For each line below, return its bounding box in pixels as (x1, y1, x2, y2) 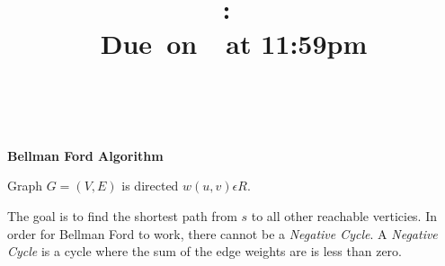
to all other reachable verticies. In (251, 206, 438, 225)
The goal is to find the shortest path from (7, 206, 237, 225)
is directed (121, 176, 179, 195)
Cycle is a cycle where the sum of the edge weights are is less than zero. (7, 242, 402, 261)
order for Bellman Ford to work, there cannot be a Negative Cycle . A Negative (7, 224, 438, 243)
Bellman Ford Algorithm (7, 146, 164, 164)
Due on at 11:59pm (100, 25, 368, 62)
